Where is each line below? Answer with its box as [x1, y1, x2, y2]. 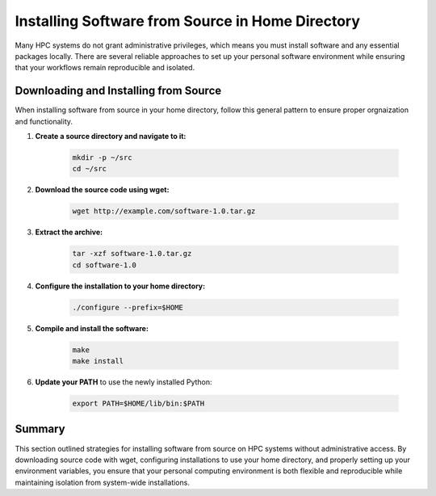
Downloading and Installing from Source [15, 84, 222, 98]
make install [72, 356, 124, 366]
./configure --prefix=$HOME [72, 303, 183, 312]
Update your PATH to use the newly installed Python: [35, 377, 213, 387]
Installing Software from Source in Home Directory [15, 12, 361, 30]
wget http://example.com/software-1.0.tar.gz [72, 207, 256, 216]
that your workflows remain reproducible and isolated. [15, 63, 195, 73]
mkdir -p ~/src [72, 153, 132, 162]
